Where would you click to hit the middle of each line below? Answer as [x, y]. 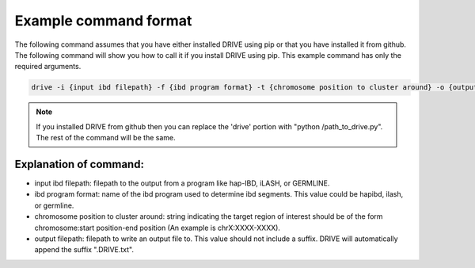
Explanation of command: [79, 164]
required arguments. [48, 67]
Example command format [103, 21]
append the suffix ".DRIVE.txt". [84, 250]
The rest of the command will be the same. [106, 138]
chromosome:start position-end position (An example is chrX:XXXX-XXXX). [158, 228]
